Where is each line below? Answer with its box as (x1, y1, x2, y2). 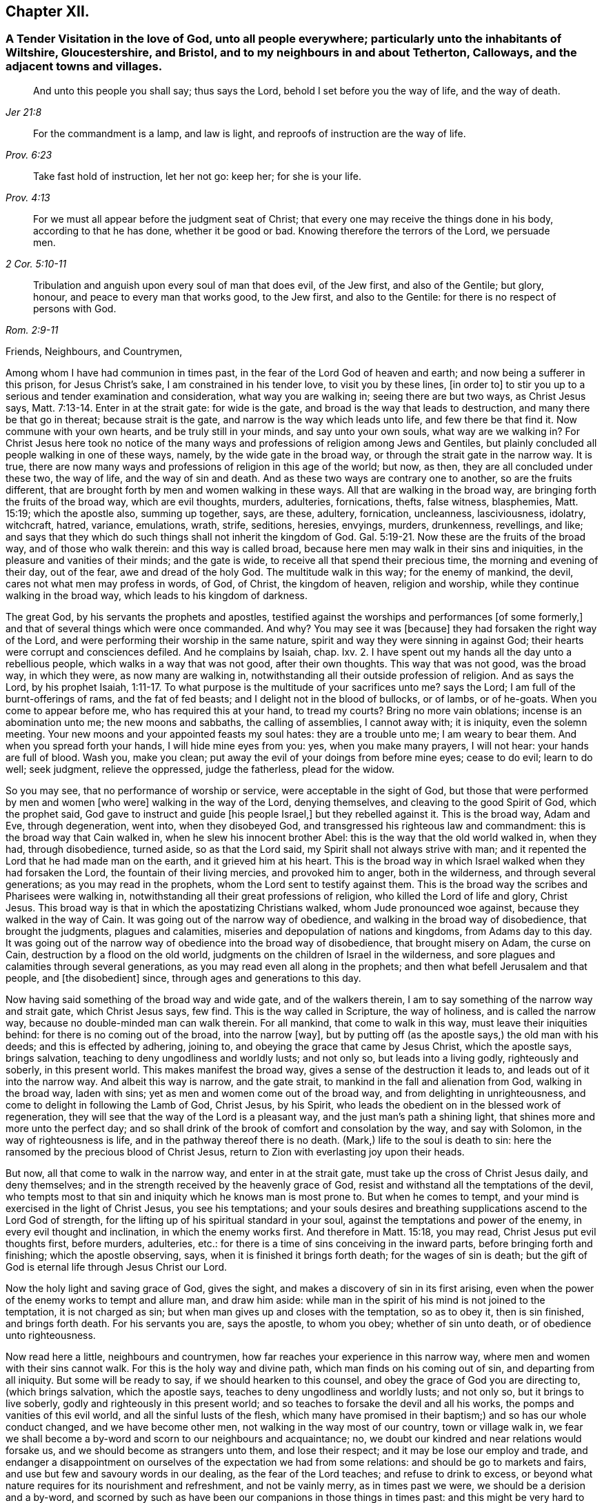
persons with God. (33, 302, 117, 314)
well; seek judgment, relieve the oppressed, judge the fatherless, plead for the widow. (6, 763, 394, 775)
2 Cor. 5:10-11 (6, 257, 67, 270)
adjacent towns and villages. (6, 59, 163, 74)
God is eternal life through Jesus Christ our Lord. (6, 1260, 228, 1273)
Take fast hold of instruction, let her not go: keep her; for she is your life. (33, 170, 361, 182)
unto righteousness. (6, 1329, 96, 1341)
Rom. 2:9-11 (6, 323, 59, 336)
